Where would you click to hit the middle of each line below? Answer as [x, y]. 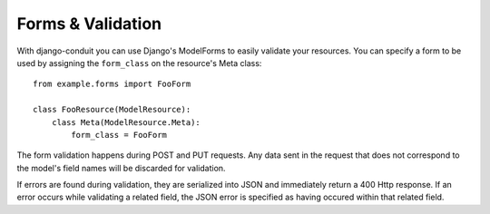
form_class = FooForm [119, 135]
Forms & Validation [89, 24]
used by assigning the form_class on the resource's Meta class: [139, 63]
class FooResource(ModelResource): [112, 110]
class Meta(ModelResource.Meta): [126, 122]
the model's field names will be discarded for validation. [121, 168]
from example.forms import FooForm [112, 84]
